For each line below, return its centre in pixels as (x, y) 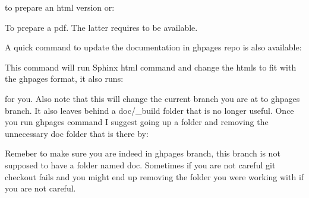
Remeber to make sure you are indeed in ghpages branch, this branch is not (143, 153)
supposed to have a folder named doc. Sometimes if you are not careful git (140, 165)
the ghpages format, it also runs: (64, 79)
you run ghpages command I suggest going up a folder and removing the (137, 122)
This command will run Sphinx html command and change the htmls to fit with (151, 67)
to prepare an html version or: (60, 7)
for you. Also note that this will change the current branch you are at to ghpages (152, 98)
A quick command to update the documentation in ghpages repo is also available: (153, 47)
